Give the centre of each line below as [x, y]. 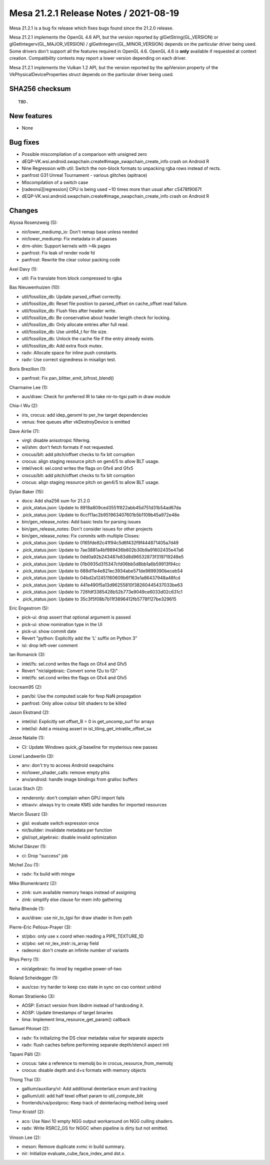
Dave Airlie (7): [24, 431]
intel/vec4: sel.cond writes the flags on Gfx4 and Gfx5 [77, 468]
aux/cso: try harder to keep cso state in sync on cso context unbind [91, 987]
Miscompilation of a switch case [55, 182]
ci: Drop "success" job [45, 855]
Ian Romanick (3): [27, 655]
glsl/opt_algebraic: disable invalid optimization [69, 837]
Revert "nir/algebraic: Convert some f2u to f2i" [70, 671]
